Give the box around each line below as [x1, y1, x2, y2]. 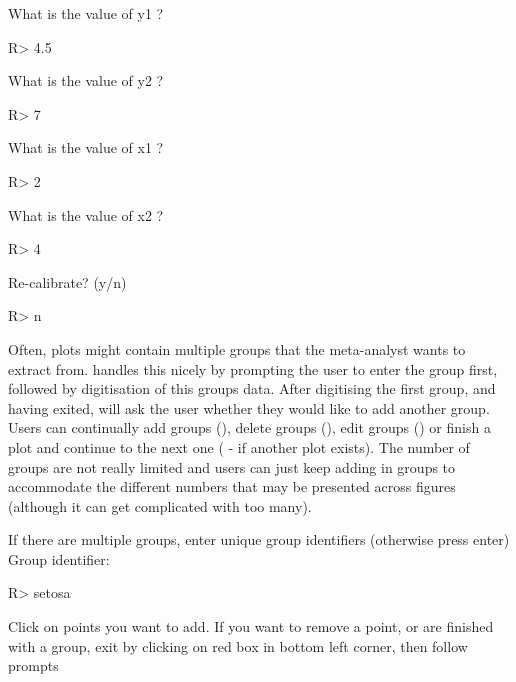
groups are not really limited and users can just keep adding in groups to [8, 456, 456, 477]
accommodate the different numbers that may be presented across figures [8, 476, 456, 497]
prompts [8, 655, 59, 676]
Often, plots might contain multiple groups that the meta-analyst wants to [8, 338, 466, 359]
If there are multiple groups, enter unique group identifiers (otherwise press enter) [8, 529, 510, 550]
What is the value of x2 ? [8, 204, 164, 225]
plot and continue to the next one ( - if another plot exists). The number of [8, 436, 470, 457]
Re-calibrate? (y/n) [8, 271, 127, 292]
